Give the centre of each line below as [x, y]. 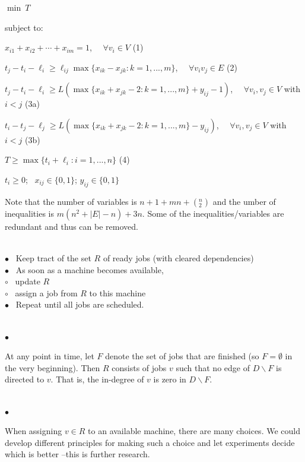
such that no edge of [213, 367]
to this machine [117, 292]
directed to [25, 379]
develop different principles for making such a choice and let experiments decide [150, 442]
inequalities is [29, 213]
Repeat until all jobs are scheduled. [80, 304]
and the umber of [244, 201]
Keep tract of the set [53, 258]
